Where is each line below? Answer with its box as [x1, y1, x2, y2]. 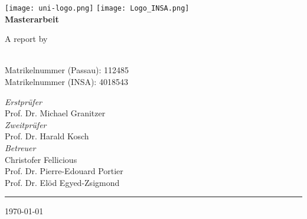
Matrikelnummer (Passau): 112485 [5, 64, 129, 76]
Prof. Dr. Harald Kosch [5, 130, 89, 142]
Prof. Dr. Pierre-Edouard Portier [5, 165, 123, 177]
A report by [5, 32, 48, 45]
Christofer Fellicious [5, 153, 77, 165]
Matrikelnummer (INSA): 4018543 [5, 76, 128, 88]
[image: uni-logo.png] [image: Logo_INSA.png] [5, 4, 190, 12]
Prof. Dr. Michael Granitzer [5, 107, 106, 119]
